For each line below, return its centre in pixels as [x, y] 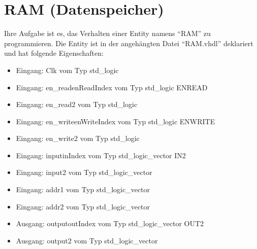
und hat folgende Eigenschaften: [54, 53]
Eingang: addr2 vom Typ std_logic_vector [83, 206]
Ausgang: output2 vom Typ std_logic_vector [87, 240]
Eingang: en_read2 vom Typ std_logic [77, 104]
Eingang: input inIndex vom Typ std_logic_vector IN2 [101, 155]
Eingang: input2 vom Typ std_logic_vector [84, 172]
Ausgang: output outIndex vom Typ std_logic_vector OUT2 [110, 223]
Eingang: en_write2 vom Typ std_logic [78, 138]
